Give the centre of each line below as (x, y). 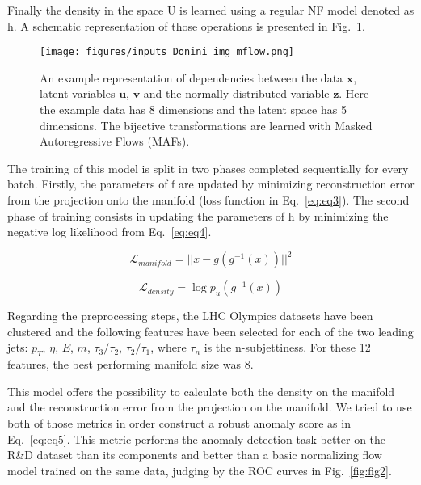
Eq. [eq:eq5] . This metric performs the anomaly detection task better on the (197, 439)
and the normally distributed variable (236, 93)
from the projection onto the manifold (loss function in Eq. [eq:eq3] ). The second (208, 200)
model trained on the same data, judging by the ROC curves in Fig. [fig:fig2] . (200, 470)
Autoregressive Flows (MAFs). (115, 141)
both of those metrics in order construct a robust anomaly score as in (179, 423)
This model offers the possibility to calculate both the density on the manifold (201, 391)
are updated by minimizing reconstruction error (297, 184)
